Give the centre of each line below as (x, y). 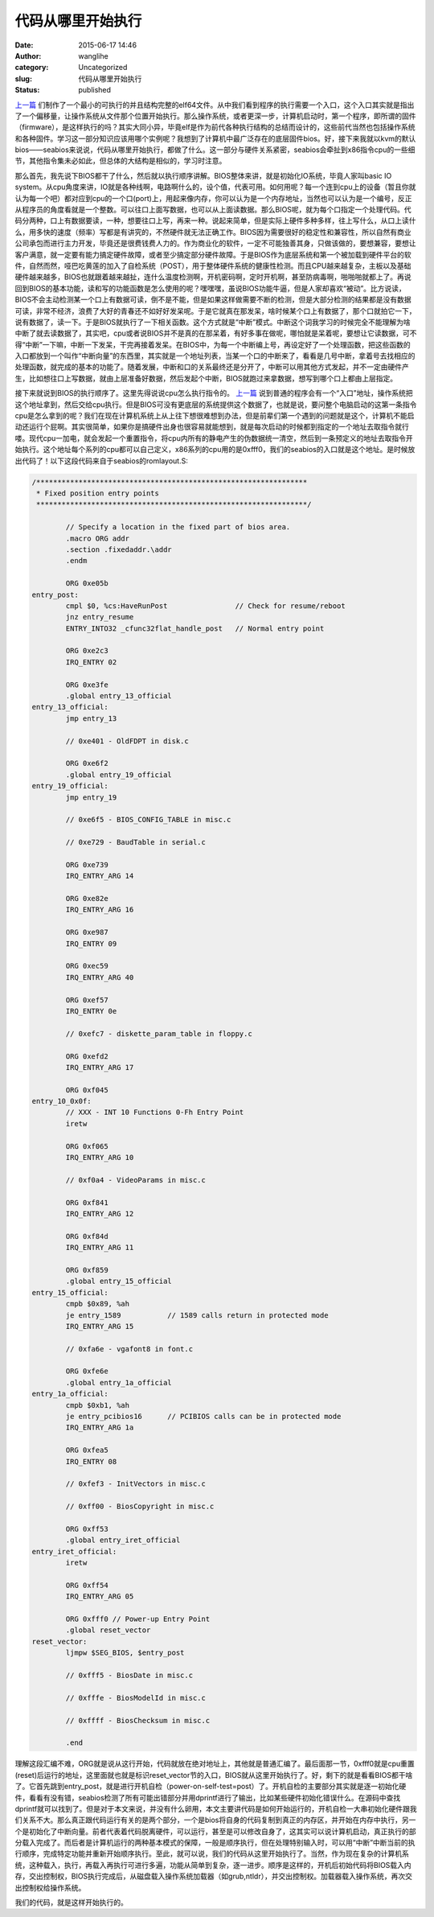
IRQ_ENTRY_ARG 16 (100, 910)
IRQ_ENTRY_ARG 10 (100, 1158)
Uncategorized (103, 68)
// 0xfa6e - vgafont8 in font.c (129, 1349)
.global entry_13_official (119, 696)
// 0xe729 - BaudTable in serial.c (136, 842)
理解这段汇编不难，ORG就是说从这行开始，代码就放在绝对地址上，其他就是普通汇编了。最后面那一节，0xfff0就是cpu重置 (215, 1764)
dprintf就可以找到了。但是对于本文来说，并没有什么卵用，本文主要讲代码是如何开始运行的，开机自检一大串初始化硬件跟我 (216, 1808)
